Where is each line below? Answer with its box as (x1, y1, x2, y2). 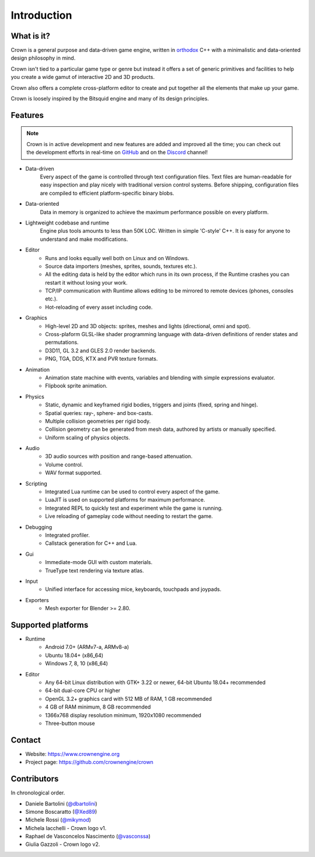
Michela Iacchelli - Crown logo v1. (25, 824, 107, 831)
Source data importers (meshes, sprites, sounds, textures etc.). (45, 262, 198, 269)
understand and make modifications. (40, 236, 128, 243)
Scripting (25, 480, 48, 487)
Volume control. (45, 461, 83, 468)
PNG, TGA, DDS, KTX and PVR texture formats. (45, 355, 158, 362)
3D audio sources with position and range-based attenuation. (45, 453, 192, 460)
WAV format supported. (45, 469, 102, 476)
